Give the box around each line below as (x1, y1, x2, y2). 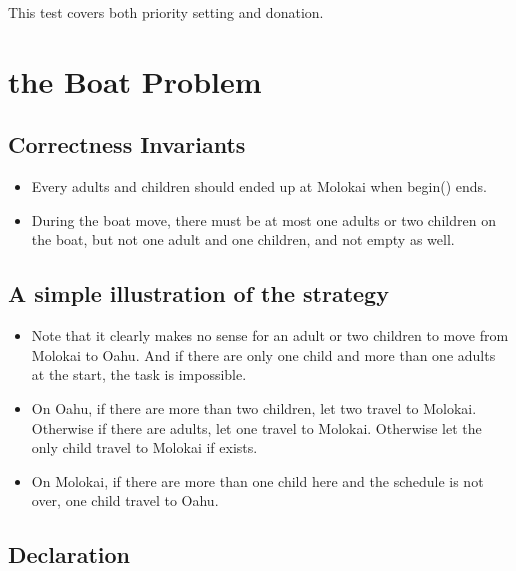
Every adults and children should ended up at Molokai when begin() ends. (31, 176, 487, 197)
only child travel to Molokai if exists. (31, 437, 258, 458)
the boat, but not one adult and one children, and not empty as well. (31, 229, 455, 250)
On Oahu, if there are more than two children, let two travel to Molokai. (31, 397, 477, 418)
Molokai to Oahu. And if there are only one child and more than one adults (31, 344, 496, 365)
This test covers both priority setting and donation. (8, 2, 324, 22)
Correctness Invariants (8, 129, 246, 160)
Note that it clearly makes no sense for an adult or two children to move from (31, 325, 509, 346)
